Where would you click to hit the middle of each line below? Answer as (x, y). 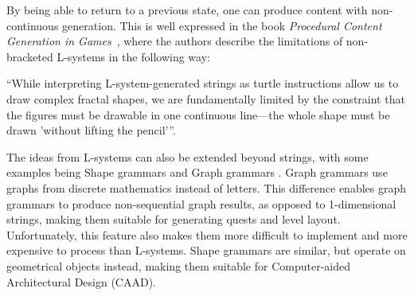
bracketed (30, 56)
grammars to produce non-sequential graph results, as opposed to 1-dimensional (201, 203)
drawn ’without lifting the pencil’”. (91, 130)
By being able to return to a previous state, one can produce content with (187, 10)
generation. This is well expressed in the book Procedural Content (222, 25)
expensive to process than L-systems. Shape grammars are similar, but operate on (206, 250)
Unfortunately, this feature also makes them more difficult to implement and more (207, 234)
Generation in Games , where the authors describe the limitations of (175, 41)
